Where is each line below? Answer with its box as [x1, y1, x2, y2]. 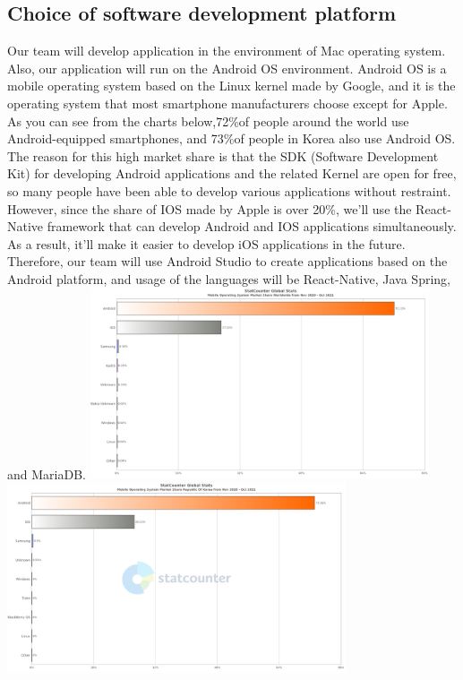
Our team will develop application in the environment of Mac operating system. [7, 41, 446, 60]
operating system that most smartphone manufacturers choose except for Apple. [7, 93, 448, 112]
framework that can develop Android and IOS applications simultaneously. [47, 217, 457, 236]
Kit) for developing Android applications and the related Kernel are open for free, [7, 164, 457, 183]
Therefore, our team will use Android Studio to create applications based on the [7, 252, 448, 271]
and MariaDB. [7, 464, 86, 483]
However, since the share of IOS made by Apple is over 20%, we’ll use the [7, 199, 412, 218]
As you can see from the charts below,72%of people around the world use [7, 111, 409, 130]
